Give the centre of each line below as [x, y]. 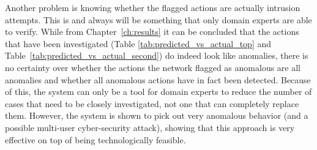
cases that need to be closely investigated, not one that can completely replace [152, 103]
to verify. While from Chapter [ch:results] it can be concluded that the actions [152, 32]
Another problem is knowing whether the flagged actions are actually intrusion [153, 7]
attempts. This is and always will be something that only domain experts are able [158, 19]
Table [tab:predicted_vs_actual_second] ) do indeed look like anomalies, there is [157, 55]
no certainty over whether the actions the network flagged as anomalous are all [153, 67]
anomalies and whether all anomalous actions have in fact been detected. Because [158, 79]
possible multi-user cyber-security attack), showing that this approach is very [150, 127]
